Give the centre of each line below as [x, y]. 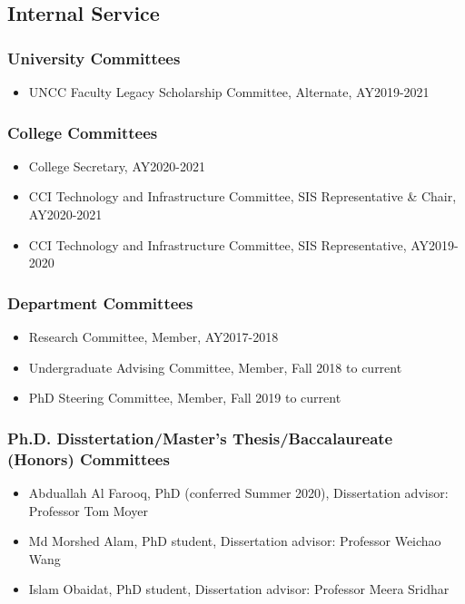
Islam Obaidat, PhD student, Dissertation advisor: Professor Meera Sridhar [239, 589]
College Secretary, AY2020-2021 [117, 166]
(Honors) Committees [89, 458]
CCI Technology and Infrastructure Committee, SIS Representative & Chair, [242, 196]
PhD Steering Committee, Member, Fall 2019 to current [185, 398]
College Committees [83, 132]
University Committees [94, 58]
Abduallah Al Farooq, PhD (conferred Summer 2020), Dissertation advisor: [238, 492]
